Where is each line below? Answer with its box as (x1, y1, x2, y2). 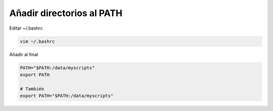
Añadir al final (9, 51, 38, 57)
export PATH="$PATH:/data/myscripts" (20, 93, 114, 99)
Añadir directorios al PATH (9, 8, 123, 19)
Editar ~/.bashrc (9, 25, 43, 31)
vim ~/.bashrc (20, 38, 55, 44)
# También (20, 86, 44, 91)
